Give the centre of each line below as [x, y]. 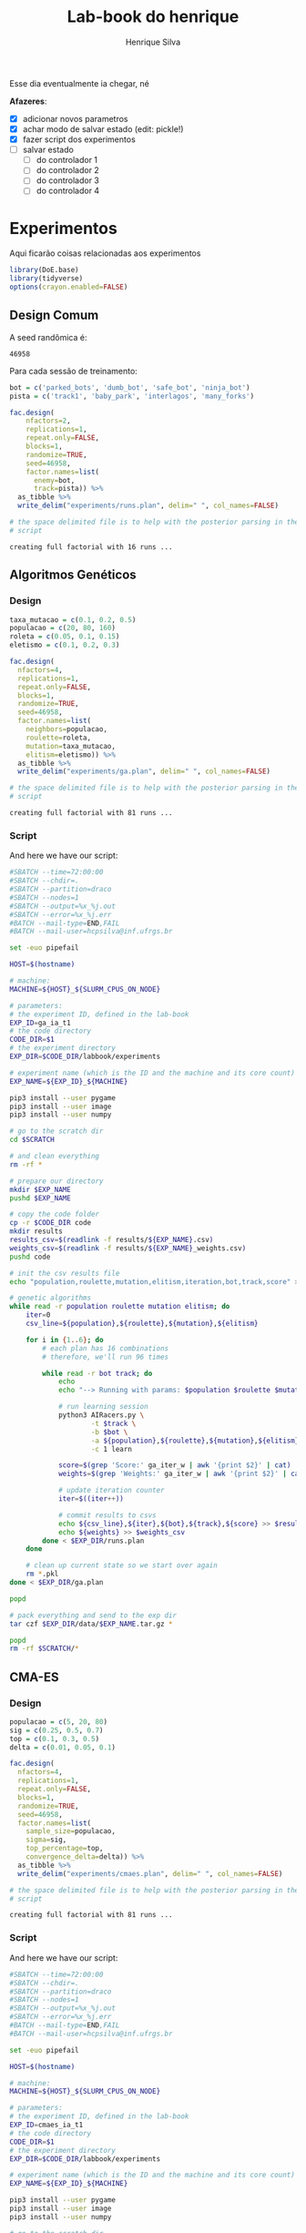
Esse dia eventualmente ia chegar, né [80, 83]
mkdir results [36, 1231]
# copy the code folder [55, 1214]
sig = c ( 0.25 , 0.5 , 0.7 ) [56, 1730]
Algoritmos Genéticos [73, 575]
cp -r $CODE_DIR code [51, 1223]
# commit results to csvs [107, 1515]
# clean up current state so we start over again [122, 1565]
